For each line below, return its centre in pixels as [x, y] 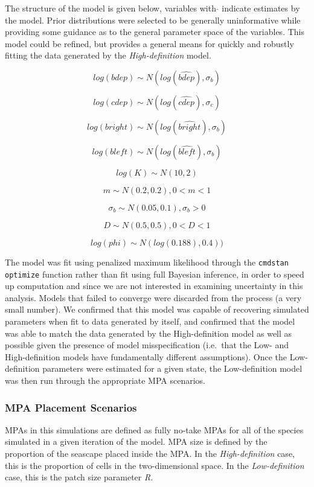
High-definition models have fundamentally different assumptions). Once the [146, 356]
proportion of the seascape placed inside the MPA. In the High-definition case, [150, 454]
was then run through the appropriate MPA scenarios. [105, 380]
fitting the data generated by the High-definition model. [108, 55]
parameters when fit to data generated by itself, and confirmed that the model [150, 321]
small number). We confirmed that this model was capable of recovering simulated [157, 309]
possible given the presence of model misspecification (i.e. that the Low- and [147, 345]
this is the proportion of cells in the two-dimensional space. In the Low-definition [155, 465]
